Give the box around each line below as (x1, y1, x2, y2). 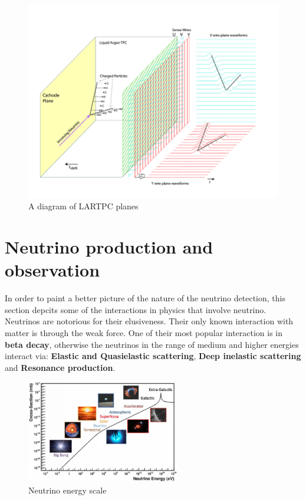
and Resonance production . (5, 361, 116, 373)
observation (5, 258, 100, 282)
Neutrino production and (5, 235, 213, 259)
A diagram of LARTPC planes (28, 200, 139, 212)
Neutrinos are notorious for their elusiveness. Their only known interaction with (5, 315, 294, 327)
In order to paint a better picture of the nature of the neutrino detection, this (5, 292, 285, 304)
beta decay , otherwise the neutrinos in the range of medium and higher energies (5, 338, 299, 350)
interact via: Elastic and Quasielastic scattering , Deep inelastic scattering (5, 350, 301, 362)
